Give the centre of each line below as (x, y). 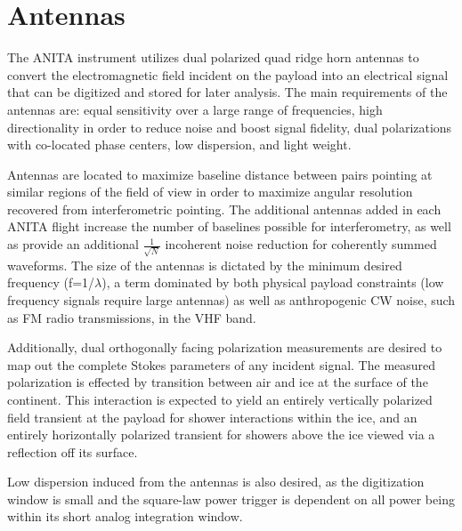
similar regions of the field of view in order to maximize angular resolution (210, 192)
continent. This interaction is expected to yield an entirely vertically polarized (220, 399)
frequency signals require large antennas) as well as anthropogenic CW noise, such (231, 299)
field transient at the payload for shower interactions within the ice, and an (212, 417)
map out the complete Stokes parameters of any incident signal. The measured (222, 364)
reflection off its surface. (73, 451)
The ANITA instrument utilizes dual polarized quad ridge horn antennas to (213, 57)
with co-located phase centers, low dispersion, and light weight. (179, 145)
